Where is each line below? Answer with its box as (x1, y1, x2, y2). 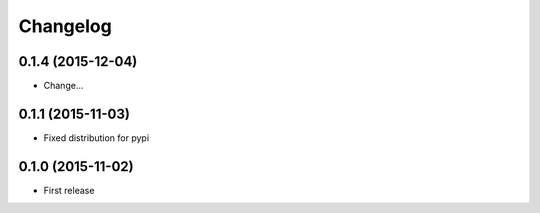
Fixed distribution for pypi (43, 131, 150, 144)
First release (43, 184, 95, 196)
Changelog (18, 15, 112, 37)
